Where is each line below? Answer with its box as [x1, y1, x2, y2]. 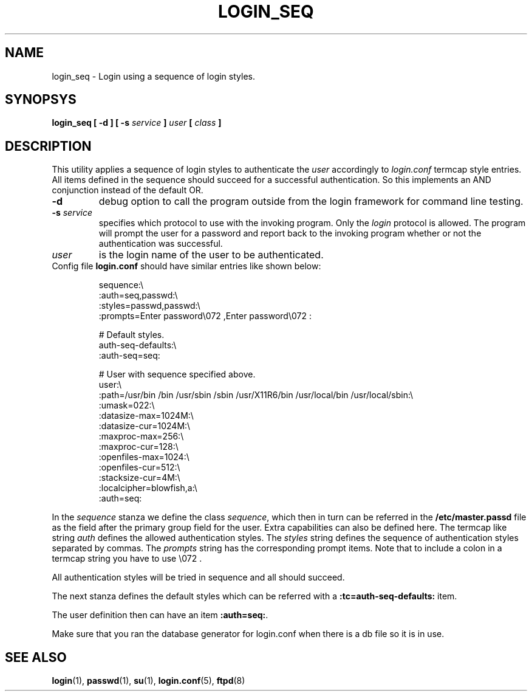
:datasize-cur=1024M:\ [98, 421, 191, 432]
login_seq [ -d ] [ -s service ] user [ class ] [52, 117, 222, 128]
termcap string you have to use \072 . [52, 553, 202, 564]
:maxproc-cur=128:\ [98, 441, 179, 452]
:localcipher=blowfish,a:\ [98, 483, 197, 494]
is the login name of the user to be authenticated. [98, 249, 324, 261]
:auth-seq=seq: [98, 350, 160, 361]
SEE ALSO [5, 649, 67, 665]
